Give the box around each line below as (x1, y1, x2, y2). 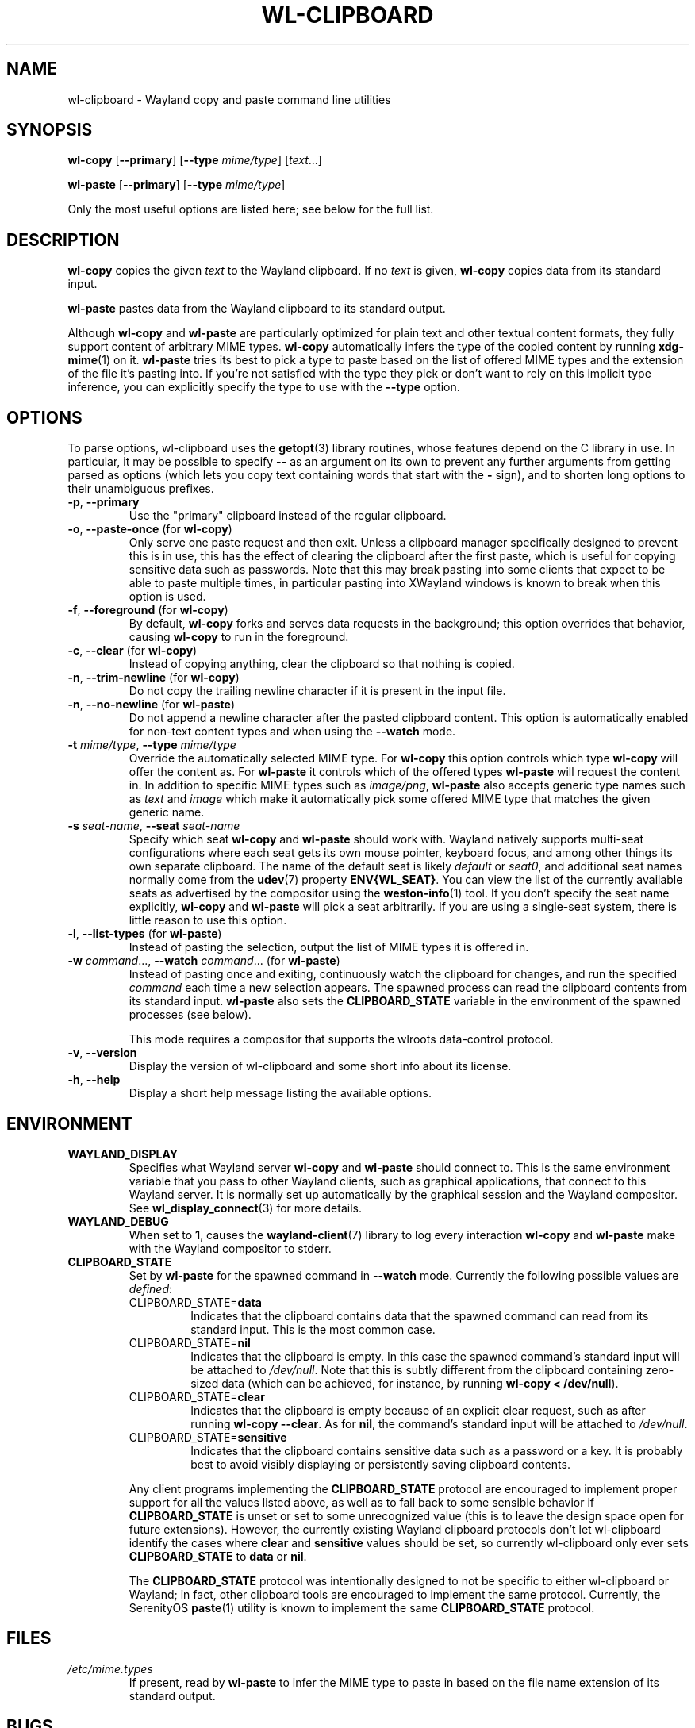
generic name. (129, 805, 205, 820)
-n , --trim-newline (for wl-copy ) (67, 670, 240, 685)
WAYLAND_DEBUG (67, 1214, 169, 1228)
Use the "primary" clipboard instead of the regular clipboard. (129, 509, 447, 523)
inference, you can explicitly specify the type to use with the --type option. (67, 380, 460, 394)
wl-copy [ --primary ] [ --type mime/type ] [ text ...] (67, 153, 322, 167)
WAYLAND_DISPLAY (67, 1146, 179, 1161)
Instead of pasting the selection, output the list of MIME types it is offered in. (129, 940, 529, 954)
